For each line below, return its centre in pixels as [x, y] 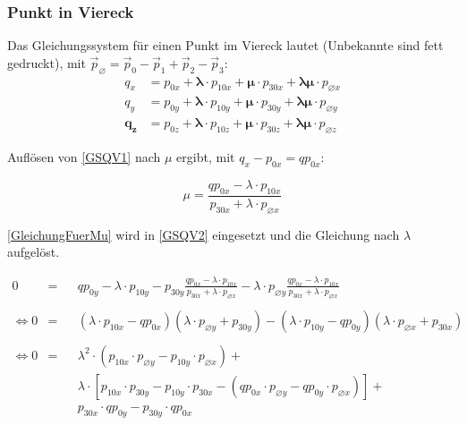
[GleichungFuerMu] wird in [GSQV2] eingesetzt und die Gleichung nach [204, 234]
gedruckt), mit [47, 62]
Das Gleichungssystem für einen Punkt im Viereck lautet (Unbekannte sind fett [225, 45]
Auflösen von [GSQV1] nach [84, 157]
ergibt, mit [206, 157]
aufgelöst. [34, 252]
